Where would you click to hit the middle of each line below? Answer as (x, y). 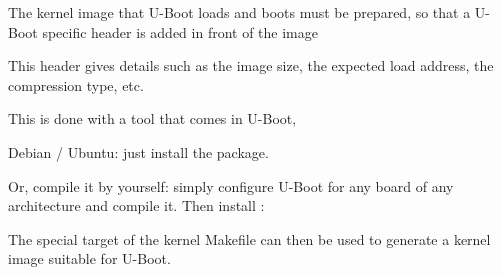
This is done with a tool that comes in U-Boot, (152, 118)
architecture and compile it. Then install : (136, 205)
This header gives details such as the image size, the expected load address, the (251, 65)
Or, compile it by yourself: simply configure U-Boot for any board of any (231, 185)
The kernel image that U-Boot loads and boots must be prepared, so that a (239, 12)
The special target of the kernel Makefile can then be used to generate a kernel (249, 238)
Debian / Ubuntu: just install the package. (138, 151)
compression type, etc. (76, 84)
